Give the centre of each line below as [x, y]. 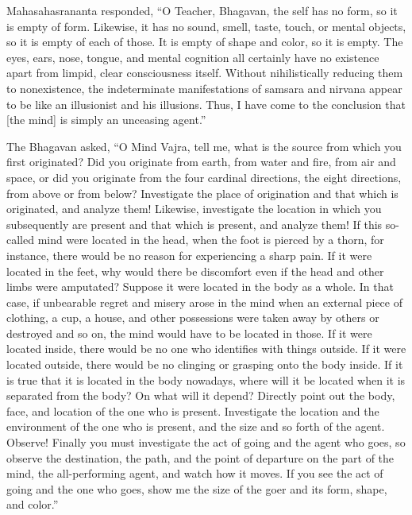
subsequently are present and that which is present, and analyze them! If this [194, 224]
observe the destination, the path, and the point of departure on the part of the [200, 457]
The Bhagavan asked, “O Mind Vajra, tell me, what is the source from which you [204, 146]
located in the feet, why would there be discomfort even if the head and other [195, 271]
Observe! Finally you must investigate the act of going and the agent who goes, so [206, 442]
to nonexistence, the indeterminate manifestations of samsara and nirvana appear [204, 88]
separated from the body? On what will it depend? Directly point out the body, [201, 395]
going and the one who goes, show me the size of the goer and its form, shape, [197, 488]
